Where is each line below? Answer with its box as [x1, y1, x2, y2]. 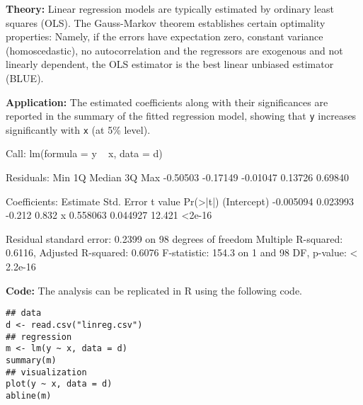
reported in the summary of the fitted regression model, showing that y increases [6, 108, 357, 123]
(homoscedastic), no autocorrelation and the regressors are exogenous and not [6, 42, 343, 57]
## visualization [6, 367, 87, 377]
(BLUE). [6, 70, 44, 85]
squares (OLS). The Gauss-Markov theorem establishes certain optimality [6, 15, 325, 30]
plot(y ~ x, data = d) [6, 379, 113, 389]
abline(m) [6, 390, 52, 401]
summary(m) [6, 355, 57, 365]
